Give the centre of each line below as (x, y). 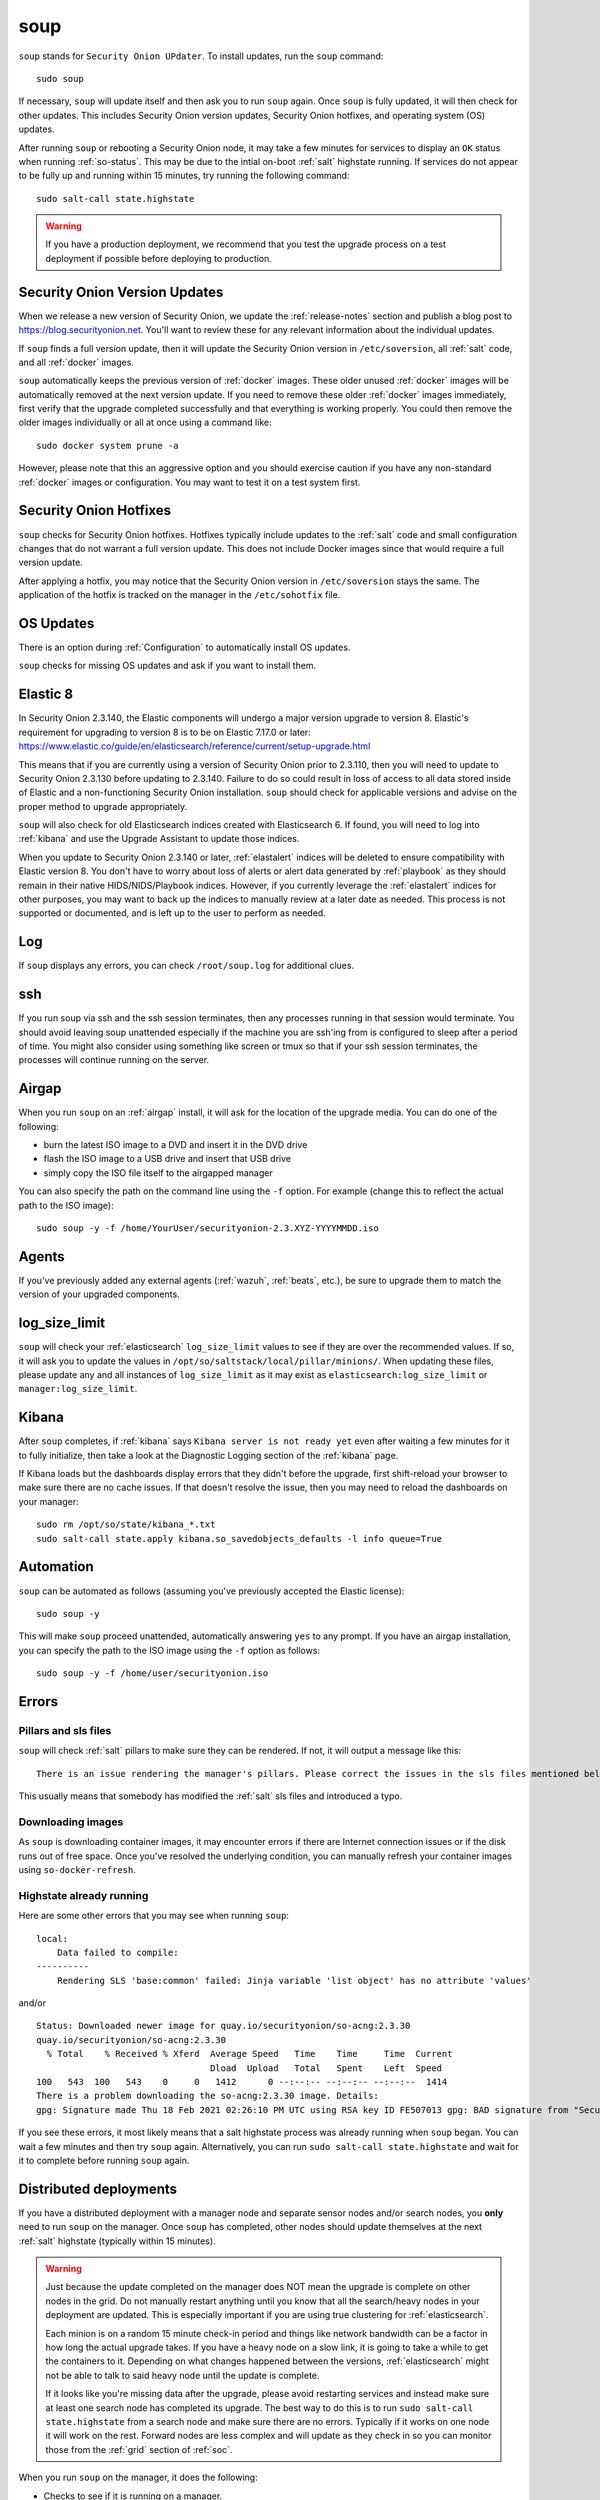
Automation (56, 1566)
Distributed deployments (98, 2188)
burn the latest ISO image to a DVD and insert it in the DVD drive (175, 1145)
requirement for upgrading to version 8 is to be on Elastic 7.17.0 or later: (165, 732)
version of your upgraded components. (99, 1294)
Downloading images (71, 1822)
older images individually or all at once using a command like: (145, 422)
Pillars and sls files (65, 1730)
